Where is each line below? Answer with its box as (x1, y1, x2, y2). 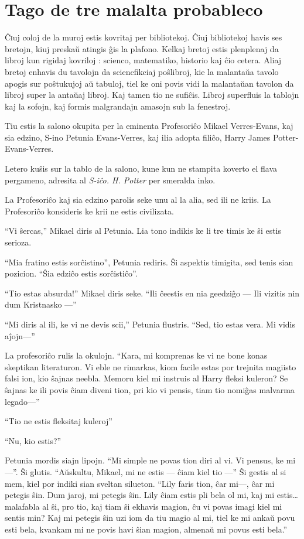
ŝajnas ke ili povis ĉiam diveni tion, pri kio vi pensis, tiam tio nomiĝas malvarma (5, 383, 295, 395)
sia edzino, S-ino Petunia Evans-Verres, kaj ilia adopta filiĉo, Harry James (5, 131, 271, 143)
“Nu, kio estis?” (5, 434, 62, 446)
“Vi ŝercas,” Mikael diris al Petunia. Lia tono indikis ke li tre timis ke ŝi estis (5, 224, 282, 237)
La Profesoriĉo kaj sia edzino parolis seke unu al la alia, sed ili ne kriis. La (5, 193, 271, 206)
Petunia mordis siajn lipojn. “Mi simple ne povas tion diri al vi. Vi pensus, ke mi (5, 454, 296, 466)
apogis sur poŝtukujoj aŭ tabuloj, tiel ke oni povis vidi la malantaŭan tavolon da (5, 77, 294, 89)
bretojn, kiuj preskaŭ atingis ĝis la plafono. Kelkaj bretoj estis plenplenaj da (5, 42, 279, 54)
